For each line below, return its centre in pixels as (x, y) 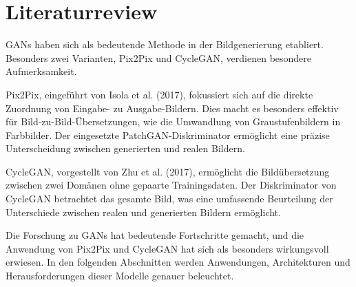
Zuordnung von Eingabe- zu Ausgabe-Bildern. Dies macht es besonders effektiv (172, 108)
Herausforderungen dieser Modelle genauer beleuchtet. (120, 276)
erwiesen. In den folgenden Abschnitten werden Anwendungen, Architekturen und (178, 262)
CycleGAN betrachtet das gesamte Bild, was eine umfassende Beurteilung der (169, 199)
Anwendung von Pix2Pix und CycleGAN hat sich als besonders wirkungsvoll (167, 248)
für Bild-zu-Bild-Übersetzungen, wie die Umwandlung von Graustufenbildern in (173, 121)
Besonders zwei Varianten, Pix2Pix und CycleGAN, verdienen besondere (159, 57)
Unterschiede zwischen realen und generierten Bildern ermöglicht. (143, 212)
